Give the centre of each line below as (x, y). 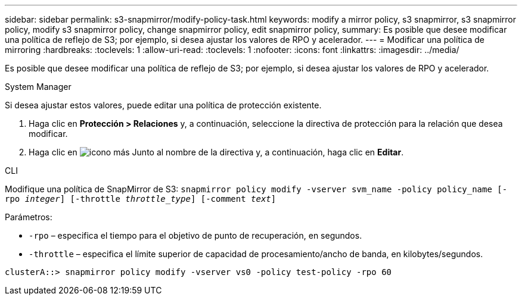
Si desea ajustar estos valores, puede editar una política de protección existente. (163, 105)
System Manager (38, 87)
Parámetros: (29, 217)
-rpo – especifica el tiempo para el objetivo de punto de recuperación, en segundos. (195, 235)
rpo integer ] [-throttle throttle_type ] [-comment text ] (141, 199)
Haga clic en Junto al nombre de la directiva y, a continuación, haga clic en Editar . (216, 152)
